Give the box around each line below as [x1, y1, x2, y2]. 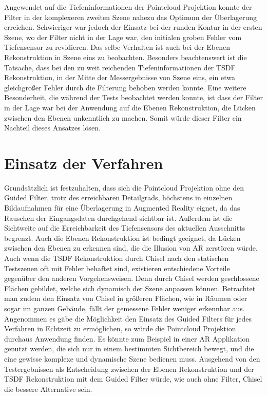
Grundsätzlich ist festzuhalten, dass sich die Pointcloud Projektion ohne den [4, 182, 244, 193]
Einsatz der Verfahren [4, 152, 163, 173]
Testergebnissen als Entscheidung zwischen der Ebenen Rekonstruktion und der [4, 363, 254, 374]
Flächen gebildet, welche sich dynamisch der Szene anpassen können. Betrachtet [4, 282, 256, 293]
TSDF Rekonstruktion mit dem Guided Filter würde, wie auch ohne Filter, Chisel [4, 373, 262, 384]
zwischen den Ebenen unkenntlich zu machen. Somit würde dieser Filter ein [4, 112, 242, 123]
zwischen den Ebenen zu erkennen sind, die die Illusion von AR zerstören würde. [4, 242, 258, 253]
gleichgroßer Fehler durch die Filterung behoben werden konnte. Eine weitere [4, 82, 246, 92]
